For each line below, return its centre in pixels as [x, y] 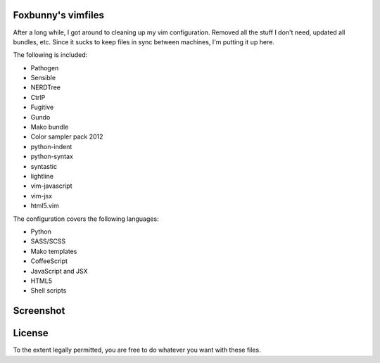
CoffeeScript [49, 261]
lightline [42, 176]
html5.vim [45, 206]
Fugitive [42, 107]
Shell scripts [49, 291]
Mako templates [54, 251]
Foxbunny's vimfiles [59, 15]
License [31, 333]
